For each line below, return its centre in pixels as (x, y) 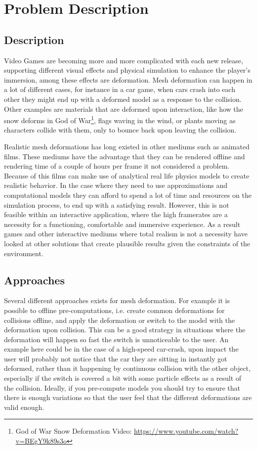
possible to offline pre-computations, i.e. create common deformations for (114, 310)
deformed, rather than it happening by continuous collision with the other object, (127, 368)
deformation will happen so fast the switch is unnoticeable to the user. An (116, 339)
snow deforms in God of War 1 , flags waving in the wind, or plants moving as (120, 119)
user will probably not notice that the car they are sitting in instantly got (116, 358)
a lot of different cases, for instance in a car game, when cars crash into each (120, 89)
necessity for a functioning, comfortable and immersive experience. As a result (122, 224)
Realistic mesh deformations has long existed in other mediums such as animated (127, 146)
